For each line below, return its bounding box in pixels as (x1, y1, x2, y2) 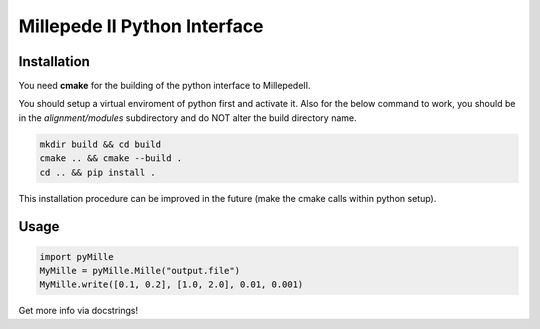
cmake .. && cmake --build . (39, 153, 183, 164)
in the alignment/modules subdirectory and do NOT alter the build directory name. (18, 111, 357, 124)
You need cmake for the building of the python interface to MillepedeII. (18, 80, 311, 92)
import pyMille (39, 251, 114, 262)
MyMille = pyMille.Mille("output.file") (39, 265, 240, 276)
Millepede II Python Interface (18, 15, 264, 37)
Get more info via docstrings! (18, 305, 139, 317)
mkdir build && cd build (39, 138, 162, 150)
